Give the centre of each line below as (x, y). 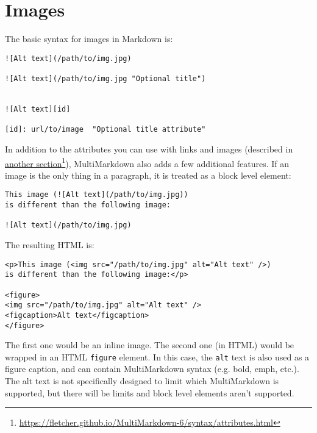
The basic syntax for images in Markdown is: (89, 39)
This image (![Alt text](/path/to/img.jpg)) (97, 195)
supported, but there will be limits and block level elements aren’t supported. (150, 392)
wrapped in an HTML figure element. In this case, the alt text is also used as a (157, 356)
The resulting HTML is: (50, 245)
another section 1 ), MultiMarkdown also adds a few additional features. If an (147, 162)
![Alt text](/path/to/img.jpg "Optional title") (105, 79)
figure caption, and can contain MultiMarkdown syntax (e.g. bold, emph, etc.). (152, 369)
